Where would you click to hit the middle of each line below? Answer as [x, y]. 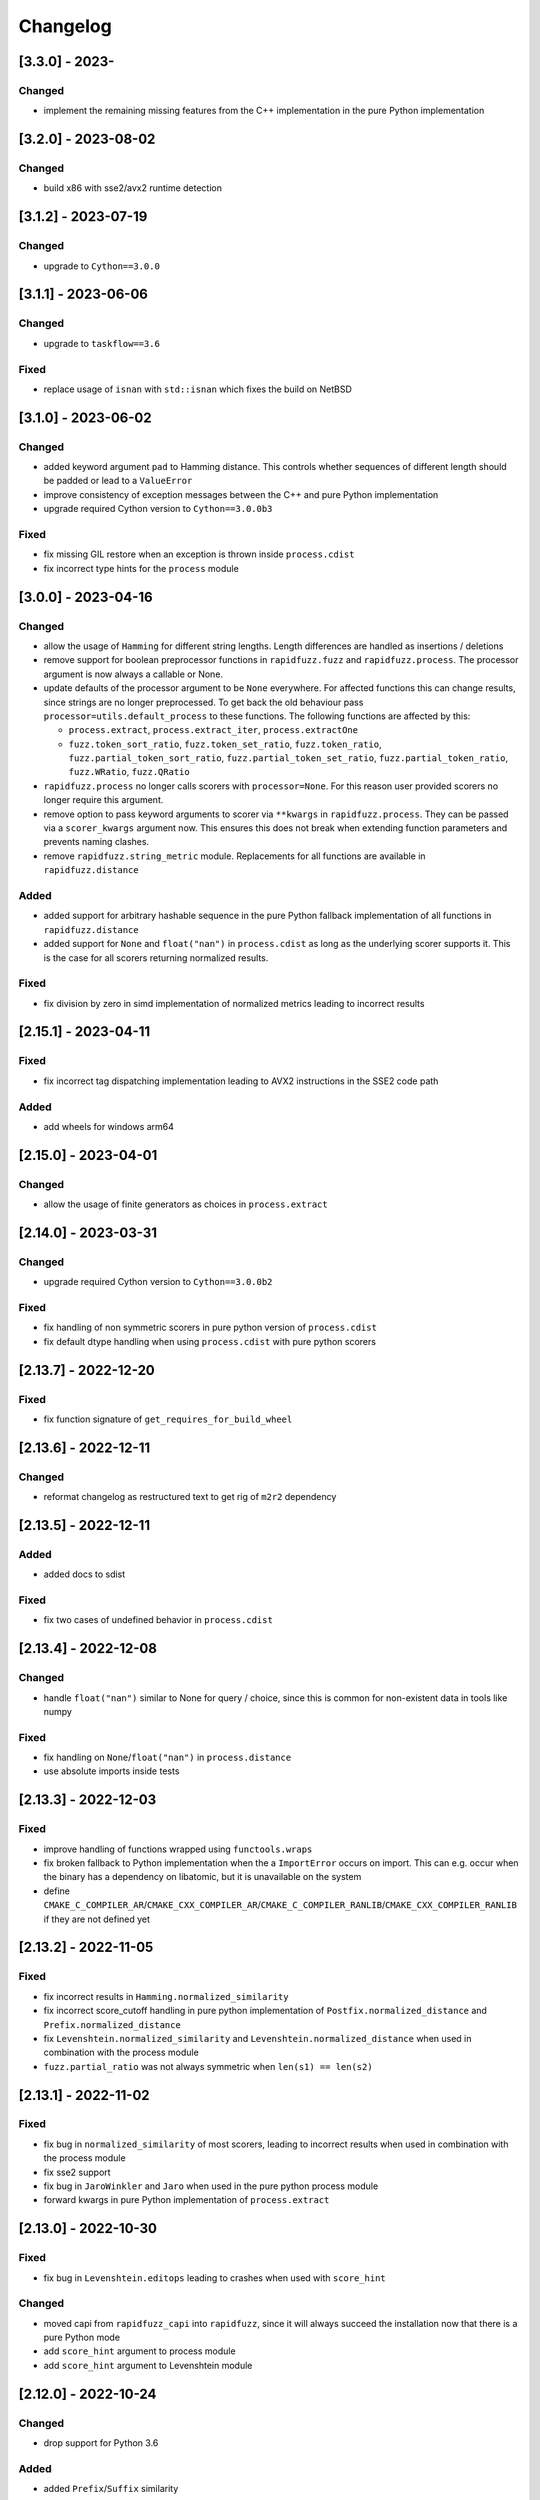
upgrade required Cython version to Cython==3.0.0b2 [158, 1282]
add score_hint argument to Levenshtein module [148, 2365]
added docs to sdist [84, 1574]
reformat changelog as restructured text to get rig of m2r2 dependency [190, 1497]
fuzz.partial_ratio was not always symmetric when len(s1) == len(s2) [208, 2066]
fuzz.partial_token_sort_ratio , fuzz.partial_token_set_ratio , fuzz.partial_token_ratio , [288, 758]
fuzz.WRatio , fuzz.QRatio [129, 772]
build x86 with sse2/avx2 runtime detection [133, 188]
